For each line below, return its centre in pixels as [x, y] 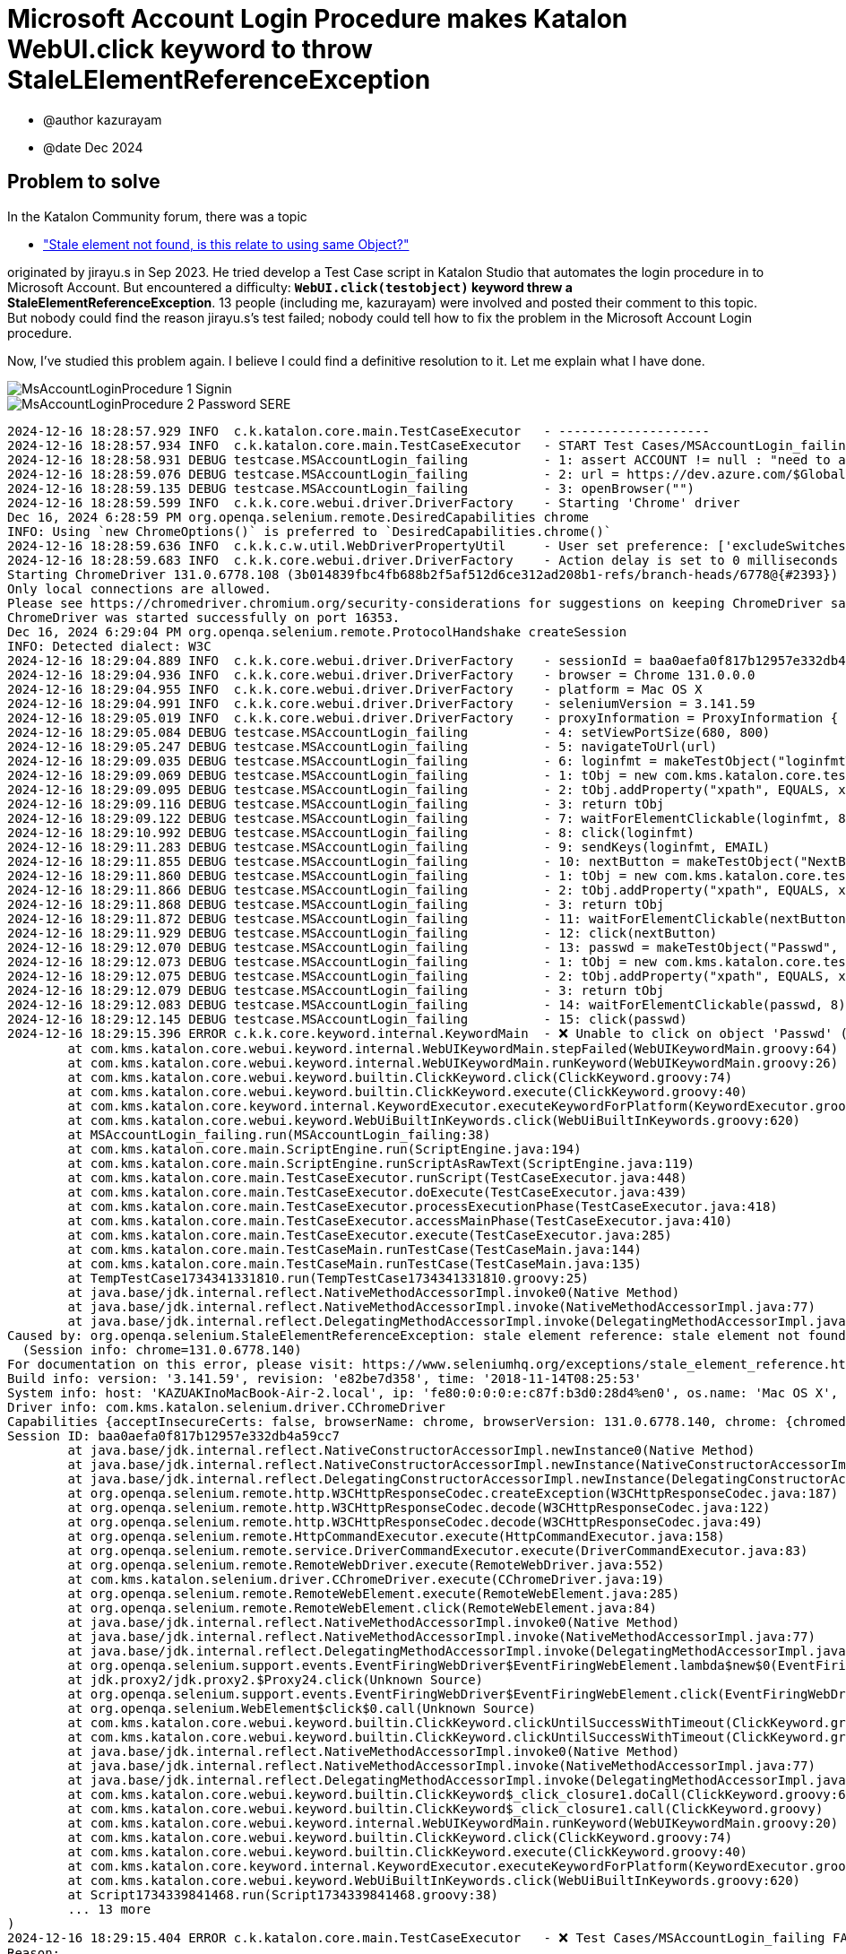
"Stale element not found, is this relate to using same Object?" [226, 244]
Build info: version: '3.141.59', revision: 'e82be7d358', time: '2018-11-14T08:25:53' [325, 1378]
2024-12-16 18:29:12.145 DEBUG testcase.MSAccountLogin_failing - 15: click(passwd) [347, 1019]
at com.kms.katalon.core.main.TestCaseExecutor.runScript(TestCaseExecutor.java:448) [377, 1177]
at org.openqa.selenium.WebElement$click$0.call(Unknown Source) [302, 1708]
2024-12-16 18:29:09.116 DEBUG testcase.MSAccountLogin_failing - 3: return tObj [336, 804]
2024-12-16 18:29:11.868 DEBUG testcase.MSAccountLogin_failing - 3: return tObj [336, 904]
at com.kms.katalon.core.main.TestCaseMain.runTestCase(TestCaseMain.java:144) [355, 1249]
